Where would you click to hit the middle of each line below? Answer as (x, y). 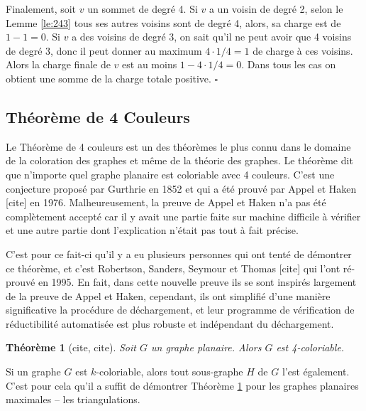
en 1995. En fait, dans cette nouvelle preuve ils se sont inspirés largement (197, 282)
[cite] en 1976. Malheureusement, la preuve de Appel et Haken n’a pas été (166, 202)
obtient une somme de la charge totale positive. (109, 78)
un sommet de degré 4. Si (143, 9)
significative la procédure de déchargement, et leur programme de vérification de (180, 310)
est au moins (150, 64)
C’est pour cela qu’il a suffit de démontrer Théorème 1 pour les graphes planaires (182, 385)
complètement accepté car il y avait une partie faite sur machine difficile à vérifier (183, 216)
